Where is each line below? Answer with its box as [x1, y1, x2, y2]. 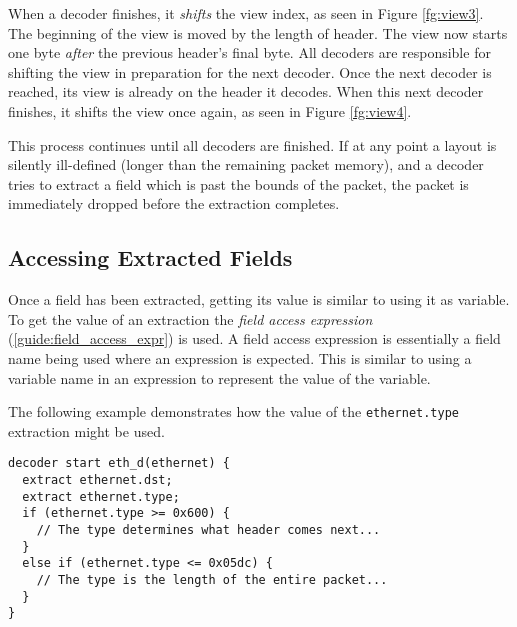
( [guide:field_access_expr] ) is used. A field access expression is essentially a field [8, 328, 501, 349]
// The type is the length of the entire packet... [36, 572, 388, 587]
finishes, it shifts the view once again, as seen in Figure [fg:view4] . [8, 100, 412, 121]
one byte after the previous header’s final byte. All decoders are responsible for [8, 42, 491, 63]
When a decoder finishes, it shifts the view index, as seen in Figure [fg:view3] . [8, 3, 484, 23]
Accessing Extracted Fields [8, 242, 293, 273]
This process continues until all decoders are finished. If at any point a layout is [8, 134, 497, 155]
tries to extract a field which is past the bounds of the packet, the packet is [8, 173, 469, 194]
